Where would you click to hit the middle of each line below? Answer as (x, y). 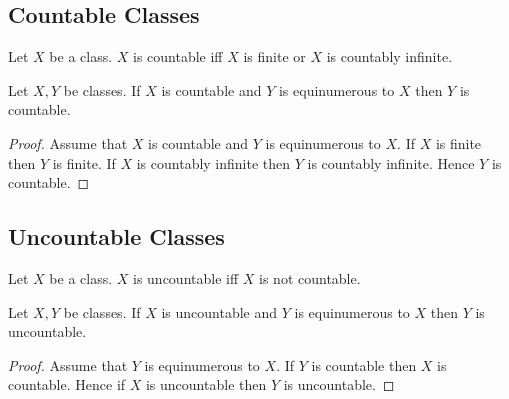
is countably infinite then (213, 162)
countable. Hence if (67, 384)
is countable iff (178, 56)
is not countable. (310, 277)
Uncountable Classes (116, 236)
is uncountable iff (186, 277)
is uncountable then (206, 384)
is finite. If (84, 162)
